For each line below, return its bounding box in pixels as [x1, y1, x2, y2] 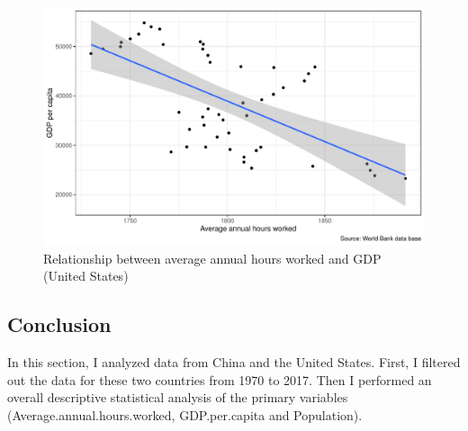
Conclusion [7, 310, 112, 338]
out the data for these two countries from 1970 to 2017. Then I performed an [7, 370, 432, 389]
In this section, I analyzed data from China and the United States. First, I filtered [7, 352, 461, 371]
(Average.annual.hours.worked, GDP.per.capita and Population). [7, 405, 363, 424]
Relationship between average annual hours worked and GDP [43, 248, 382, 267]
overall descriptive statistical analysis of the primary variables [7, 388, 348, 407]
